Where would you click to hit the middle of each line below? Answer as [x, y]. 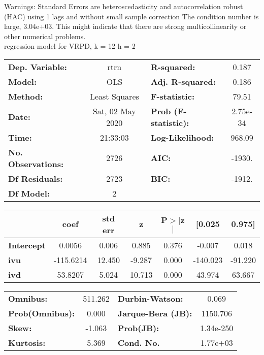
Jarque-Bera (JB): [155, 313]
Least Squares [114, 96]
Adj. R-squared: [183, 81]
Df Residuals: [36, 178]
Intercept [27, 245]
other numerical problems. [45, 36]
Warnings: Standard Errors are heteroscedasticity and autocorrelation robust [124, 6]
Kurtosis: [27, 342]
